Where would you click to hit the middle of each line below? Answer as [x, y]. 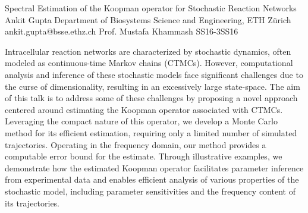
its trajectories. [32, 203]
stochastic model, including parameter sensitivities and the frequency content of [150, 191]
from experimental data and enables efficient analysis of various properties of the [152, 179]
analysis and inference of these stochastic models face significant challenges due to [154, 74]
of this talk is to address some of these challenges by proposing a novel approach [151, 98]
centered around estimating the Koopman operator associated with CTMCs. [144, 109]
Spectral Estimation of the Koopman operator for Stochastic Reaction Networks [151, 8]
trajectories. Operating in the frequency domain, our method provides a [136, 144]
